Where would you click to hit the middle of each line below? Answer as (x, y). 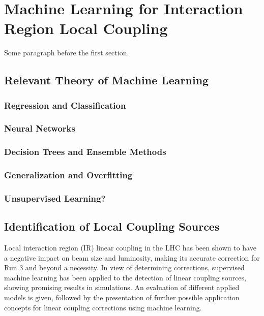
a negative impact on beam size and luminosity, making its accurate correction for (132, 257)
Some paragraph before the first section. (67, 53)
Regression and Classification (65, 105)
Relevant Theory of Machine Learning (107, 80)
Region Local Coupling (86, 28)
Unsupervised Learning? (55, 198)
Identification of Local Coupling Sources (112, 226)
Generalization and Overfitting (68, 175)
